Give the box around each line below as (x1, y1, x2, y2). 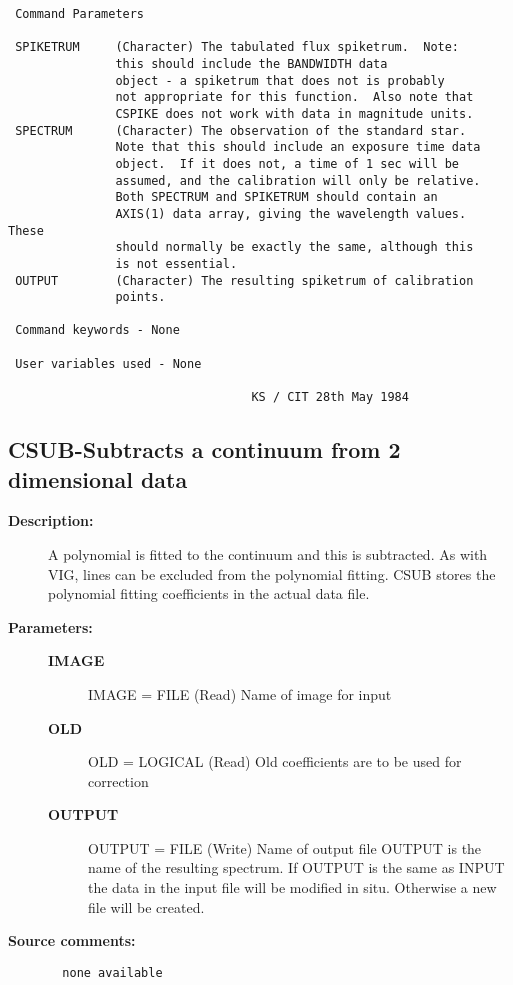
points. (115, 290, 166, 305)
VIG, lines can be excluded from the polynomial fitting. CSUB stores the (48, 563, 496, 584)
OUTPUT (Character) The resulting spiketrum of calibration (15, 273, 474, 288)
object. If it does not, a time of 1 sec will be (115, 156, 460, 171)
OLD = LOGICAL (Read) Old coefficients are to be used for (88, 751, 462, 772)
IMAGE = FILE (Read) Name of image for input (88, 683, 392, 704)
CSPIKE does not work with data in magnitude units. (115, 106, 474, 121)
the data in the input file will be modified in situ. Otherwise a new (88, 877, 497, 898)
